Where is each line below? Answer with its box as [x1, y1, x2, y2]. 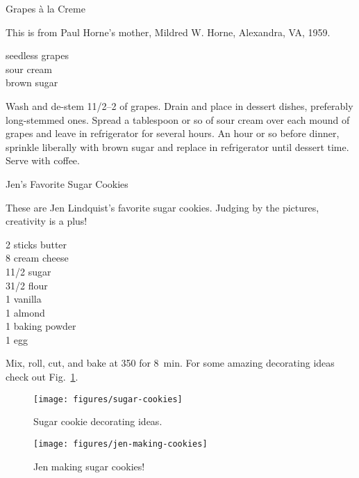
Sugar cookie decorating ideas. [33, 414, 162, 429]
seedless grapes [6, 48, 69, 63]
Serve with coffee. [6, 153, 80, 168]
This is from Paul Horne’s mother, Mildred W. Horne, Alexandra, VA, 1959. [6, 24, 331, 39]
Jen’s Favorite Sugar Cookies [6, 176, 128, 191]
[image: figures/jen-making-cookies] [33, 438, 208, 449]
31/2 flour [6, 278, 48, 292]
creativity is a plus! [6, 214, 87, 228]
